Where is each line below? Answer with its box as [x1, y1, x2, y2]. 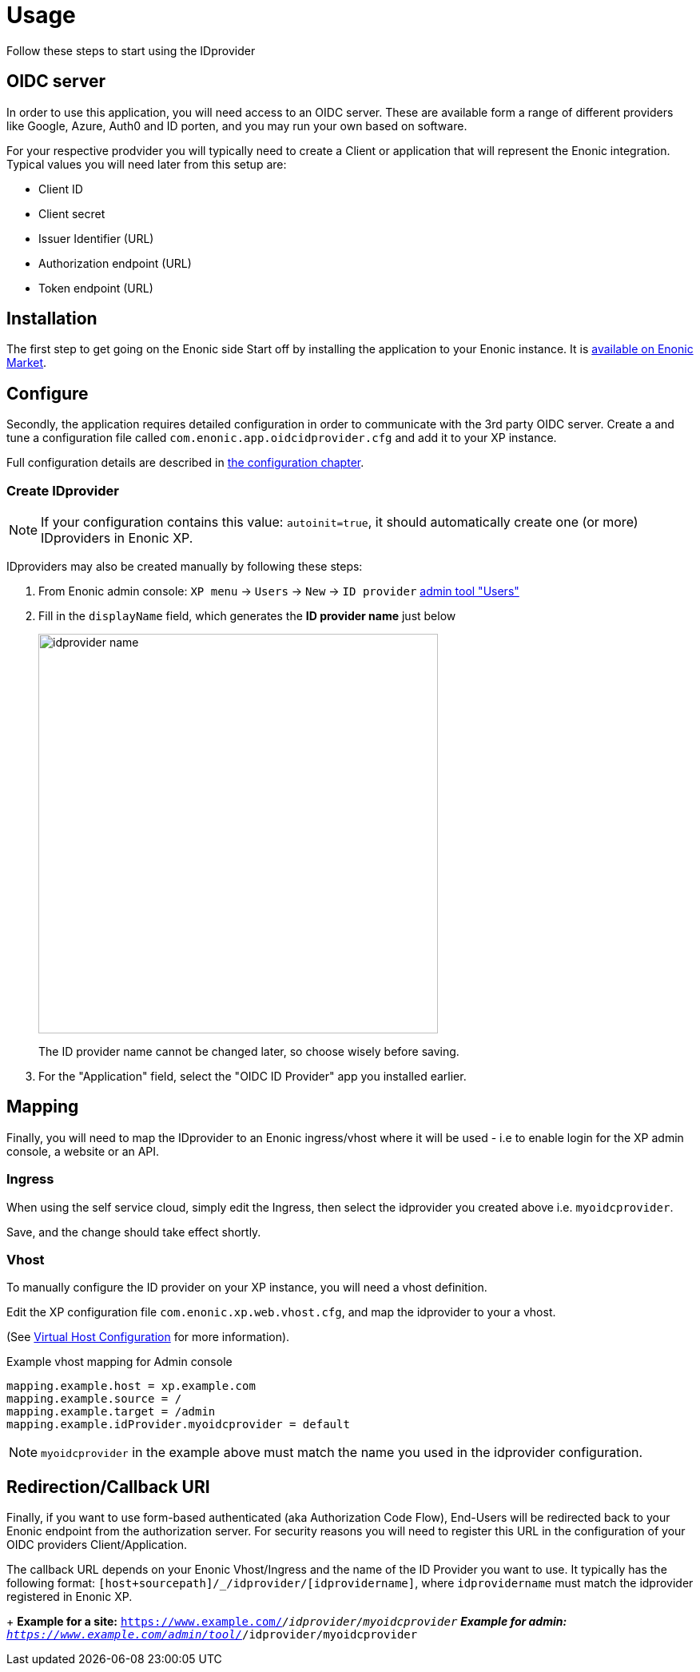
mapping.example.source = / [6, 1392, 182, 1406]
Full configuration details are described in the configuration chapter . [6, 456, 364, 470]
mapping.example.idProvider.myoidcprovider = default [6, 1418, 350, 1431]
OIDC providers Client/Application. [6, 1538, 188, 1552]
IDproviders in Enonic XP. [41, 530, 193, 547]
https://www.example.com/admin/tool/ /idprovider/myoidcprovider [6, 1628, 418, 1642]
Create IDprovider [6, 482, 119, 499]
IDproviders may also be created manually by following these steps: [6, 559, 363, 574]
